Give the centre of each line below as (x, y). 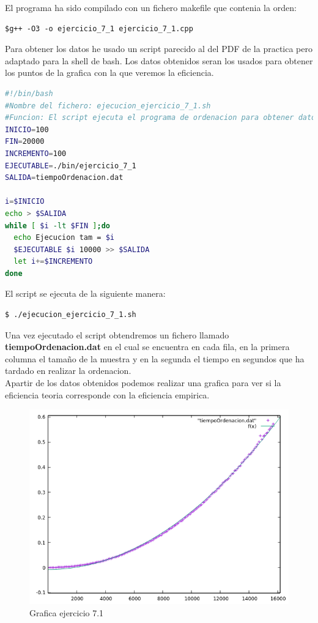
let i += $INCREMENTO (53, 262)
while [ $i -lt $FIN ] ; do (57, 226)
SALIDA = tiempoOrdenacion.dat (64, 178)
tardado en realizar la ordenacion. (68, 371)
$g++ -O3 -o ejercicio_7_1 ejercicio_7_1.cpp (99, 28)
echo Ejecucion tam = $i (64, 238)
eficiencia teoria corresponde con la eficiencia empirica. (107, 394)
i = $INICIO (25, 202)
